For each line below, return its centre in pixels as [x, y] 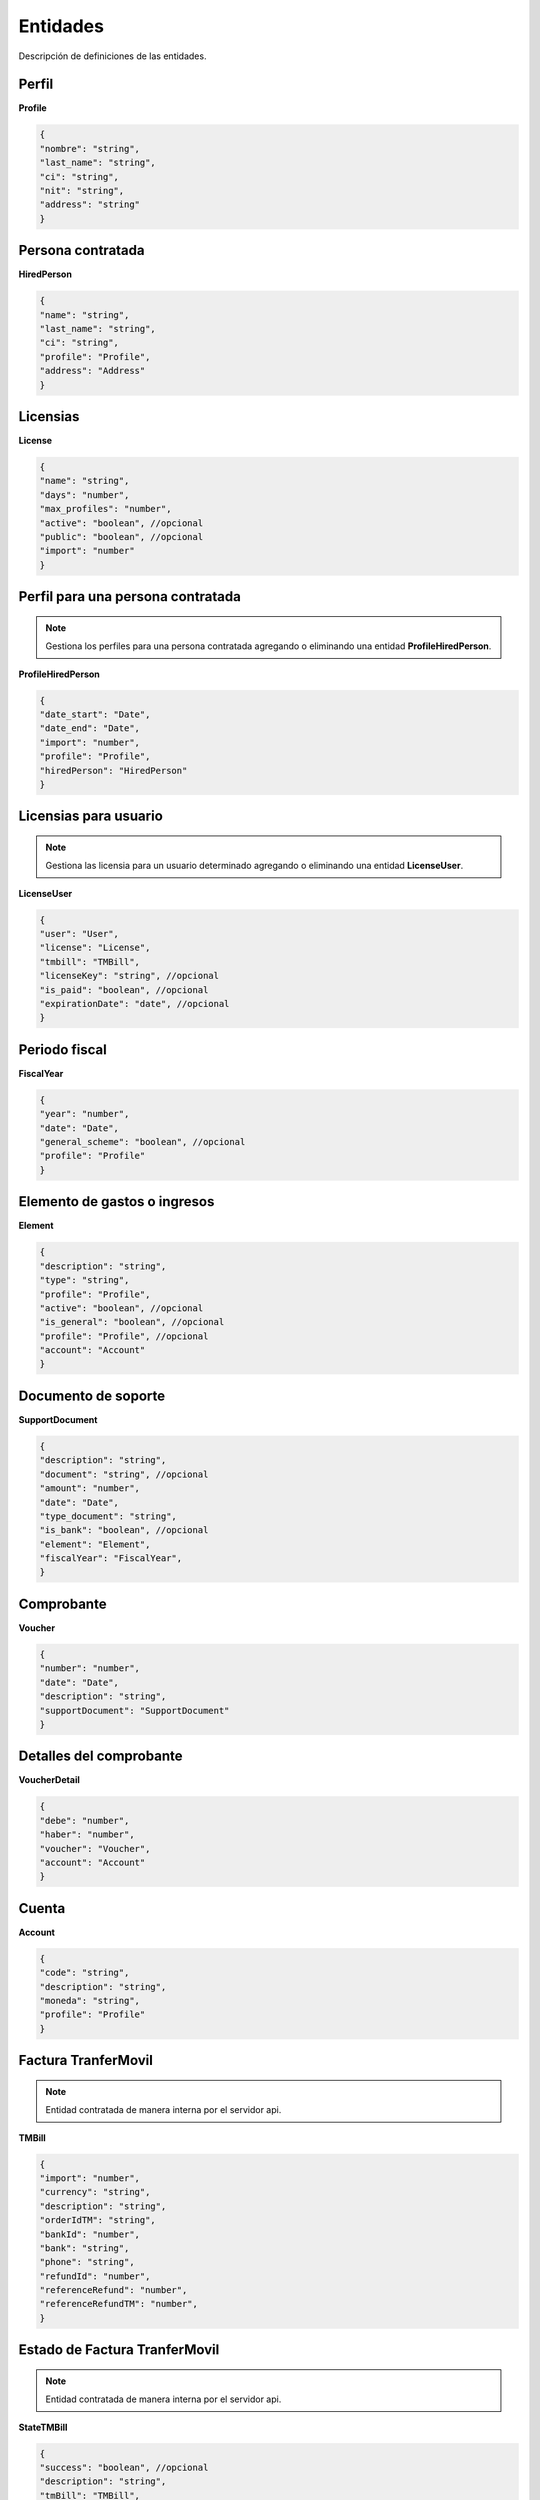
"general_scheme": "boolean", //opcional [142, 1142]
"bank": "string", [84, 2248]
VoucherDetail [49, 1780]
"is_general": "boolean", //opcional [132, 1322]
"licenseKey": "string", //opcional [129, 976]
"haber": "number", [87, 1834]
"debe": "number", [84, 1820]
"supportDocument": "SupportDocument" [134, 1710]
